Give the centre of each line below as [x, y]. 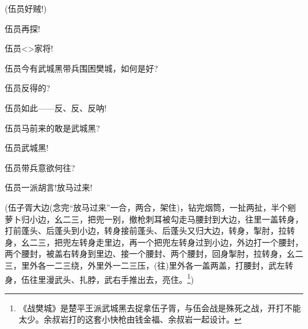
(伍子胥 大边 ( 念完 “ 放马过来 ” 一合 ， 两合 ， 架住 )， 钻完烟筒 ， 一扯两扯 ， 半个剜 [150, 207]
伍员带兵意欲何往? [40, 167]
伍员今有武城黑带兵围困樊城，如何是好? [81, 68]
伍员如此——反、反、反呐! [56, 107]
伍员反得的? [28, 88]
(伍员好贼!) [26, 8]
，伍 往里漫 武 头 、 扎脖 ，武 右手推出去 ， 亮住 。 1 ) [104, 278]
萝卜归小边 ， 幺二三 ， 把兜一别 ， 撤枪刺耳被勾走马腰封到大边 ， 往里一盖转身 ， [154, 219]
